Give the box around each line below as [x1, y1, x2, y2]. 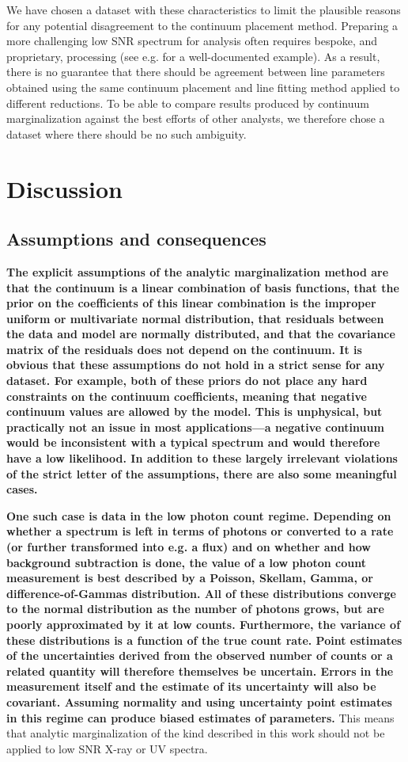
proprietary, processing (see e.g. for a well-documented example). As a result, [6, 48, 380, 64]
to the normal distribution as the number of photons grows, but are [6, 600, 384, 617]
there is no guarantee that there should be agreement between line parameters [6, 63, 385, 80]
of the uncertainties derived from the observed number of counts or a [6, 647, 393, 664]
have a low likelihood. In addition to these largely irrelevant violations [6, 450, 398, 467]
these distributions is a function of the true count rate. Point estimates [6, 631, 402, 648]
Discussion [6, 172, 123, 204]
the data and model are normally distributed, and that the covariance [6, 326, 395, 342]
